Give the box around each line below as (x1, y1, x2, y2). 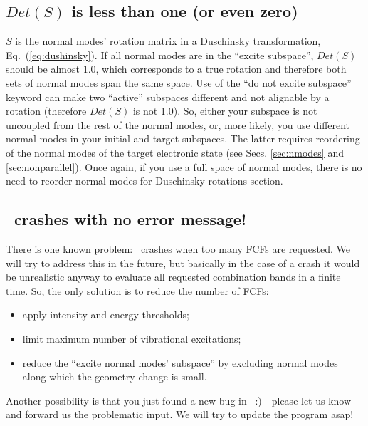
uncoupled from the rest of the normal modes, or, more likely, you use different (6, 117, 350, 132)
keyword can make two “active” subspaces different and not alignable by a (6, 89, 330, 104)
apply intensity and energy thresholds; (22, 307, 189, 322)
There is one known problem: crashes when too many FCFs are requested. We (6, 241, 350, 256)
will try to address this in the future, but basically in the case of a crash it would (6, 255, 360, 270)
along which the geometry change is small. (22, 369, 207, 384)
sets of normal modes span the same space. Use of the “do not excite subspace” (6, 75, 352, 90)
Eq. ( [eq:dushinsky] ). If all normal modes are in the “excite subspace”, (6, 47, 314, 62)
